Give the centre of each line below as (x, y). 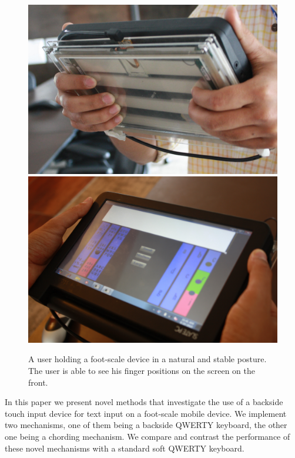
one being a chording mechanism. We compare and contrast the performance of (147, 436)
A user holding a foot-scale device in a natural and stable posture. (147, 359)
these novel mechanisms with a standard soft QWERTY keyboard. (125, 448)
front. (38, 382)
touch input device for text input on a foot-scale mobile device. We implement (146, 413)
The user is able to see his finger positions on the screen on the (142, 370)
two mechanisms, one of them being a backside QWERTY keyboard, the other (146, 425)
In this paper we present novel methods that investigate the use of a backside (144, 402)
